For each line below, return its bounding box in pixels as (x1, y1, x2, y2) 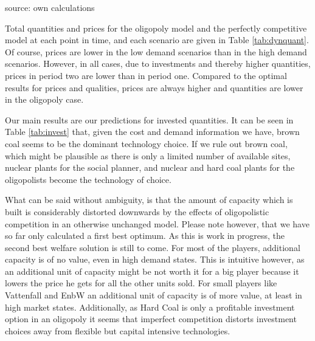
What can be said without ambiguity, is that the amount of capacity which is (5, 193, 293, 206)
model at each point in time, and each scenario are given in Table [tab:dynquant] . (5, 33, 309, 46)
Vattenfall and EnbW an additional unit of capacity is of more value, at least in (5, 289, 302, 301)
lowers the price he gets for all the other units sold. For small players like (5, 277, 277, 289)
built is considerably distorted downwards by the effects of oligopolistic (5, 205, 269, 218)
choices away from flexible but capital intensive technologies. (5, 324, 230, 337)
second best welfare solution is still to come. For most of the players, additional (5, 241, 300, 253)
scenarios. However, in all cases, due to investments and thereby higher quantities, (5, 57, 311, 70)
